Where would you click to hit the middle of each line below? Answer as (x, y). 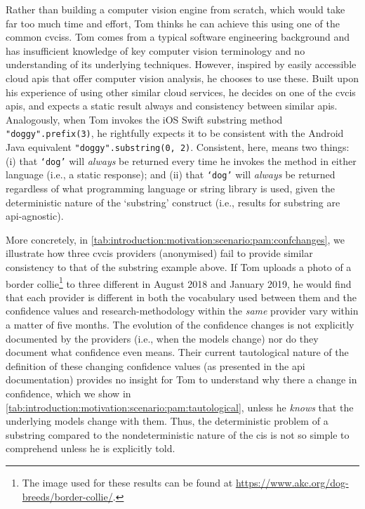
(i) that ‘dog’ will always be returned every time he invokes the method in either (181, 160)
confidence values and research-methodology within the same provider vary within (182, 311)
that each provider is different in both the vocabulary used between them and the (181, 297)
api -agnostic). (35, 216)
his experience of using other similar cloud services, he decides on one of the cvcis (181, 92)
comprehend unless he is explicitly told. (91, 448)
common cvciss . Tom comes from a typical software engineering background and (178, 37)
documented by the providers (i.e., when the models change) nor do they (162, 338)
